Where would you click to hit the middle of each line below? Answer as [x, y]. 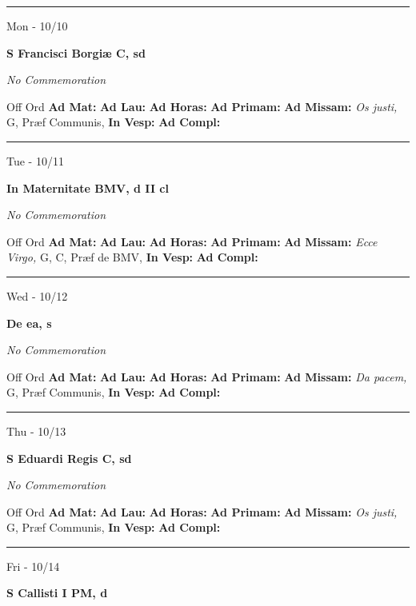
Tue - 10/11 [35, 160]
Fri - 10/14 [33, 566]
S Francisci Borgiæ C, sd [76, 52]
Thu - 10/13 [36, 431]
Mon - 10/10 [37, 26]
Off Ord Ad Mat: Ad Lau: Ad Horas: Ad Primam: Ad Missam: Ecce [192, 241]
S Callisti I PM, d [57, 593]
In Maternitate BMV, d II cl [88, 187]
